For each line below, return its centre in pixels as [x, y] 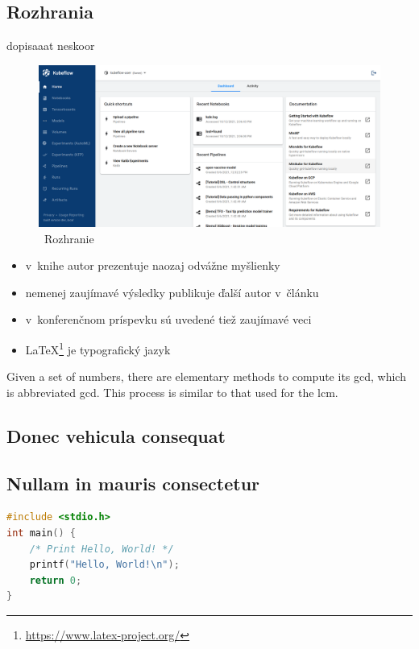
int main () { [41, 533]
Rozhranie [69, 238]
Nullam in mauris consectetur [133, 483]
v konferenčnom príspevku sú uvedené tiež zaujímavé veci [168, 319]
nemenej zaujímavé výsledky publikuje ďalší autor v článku [172, 292]
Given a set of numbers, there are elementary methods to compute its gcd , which [206, 376]
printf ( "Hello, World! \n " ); [104, 565]
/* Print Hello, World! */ [102, 549]
